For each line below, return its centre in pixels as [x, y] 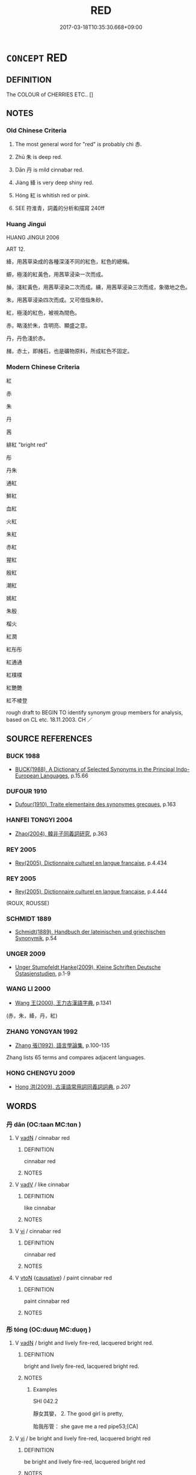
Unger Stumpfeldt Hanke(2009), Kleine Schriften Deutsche [88, 967]
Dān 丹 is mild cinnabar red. [49, 170]
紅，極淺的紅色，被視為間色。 [43, 312]
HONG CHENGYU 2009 [41, 1073]
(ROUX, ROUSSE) [28, 903]
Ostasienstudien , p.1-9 [43, 973]
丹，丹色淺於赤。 [27, 338]
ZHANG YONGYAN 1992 [42, 1031]
